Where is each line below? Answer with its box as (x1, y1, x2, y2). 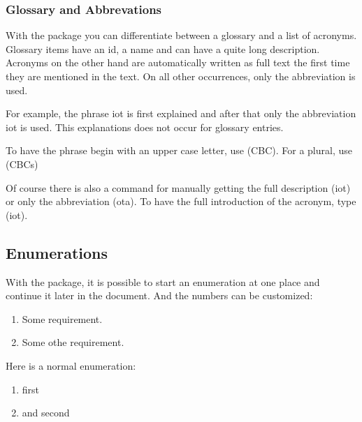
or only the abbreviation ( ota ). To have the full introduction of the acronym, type (6, 194, 356, 209)
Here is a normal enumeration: (6, 358, 136, 372)
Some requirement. (22, 311, 103, 326)
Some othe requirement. (22, 335, 124, 349)
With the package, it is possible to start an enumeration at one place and (6, 274, 320, 289)
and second (22, 405, 70, 420)
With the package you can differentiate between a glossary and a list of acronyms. (6, 28, 357, 43)
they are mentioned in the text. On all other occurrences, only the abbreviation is (6, 69, 356, 83)
